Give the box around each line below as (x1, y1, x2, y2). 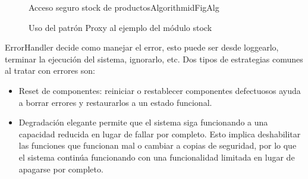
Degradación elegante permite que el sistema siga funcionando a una (18, 116, 268, 128)
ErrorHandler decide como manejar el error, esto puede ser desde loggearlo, (5, 41, 279, 54)
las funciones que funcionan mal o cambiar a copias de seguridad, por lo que (18, 139, 297, 152)
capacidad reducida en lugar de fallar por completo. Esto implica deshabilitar (18, 127, 301, 140)
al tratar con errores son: (5, 64, 96, 77)
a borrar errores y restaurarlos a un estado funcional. (18, 96, 212, 108)
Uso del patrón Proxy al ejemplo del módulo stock (29, 21, 212, 33)
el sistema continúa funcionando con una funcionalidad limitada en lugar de (18, 150, 295, 163)
